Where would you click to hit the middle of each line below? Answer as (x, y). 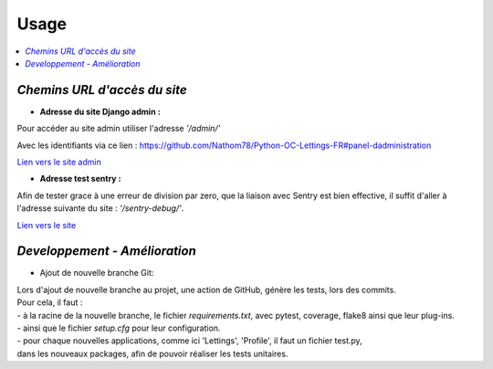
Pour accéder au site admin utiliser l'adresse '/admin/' (119, 129)
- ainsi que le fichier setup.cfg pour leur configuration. (119, 328)
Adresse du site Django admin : (100, 111)
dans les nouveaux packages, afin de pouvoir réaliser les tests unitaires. (152, 353)
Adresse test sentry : (80, 179)
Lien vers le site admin (59, 162)
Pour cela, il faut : (50, 302)
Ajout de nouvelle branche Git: (97, 273)
